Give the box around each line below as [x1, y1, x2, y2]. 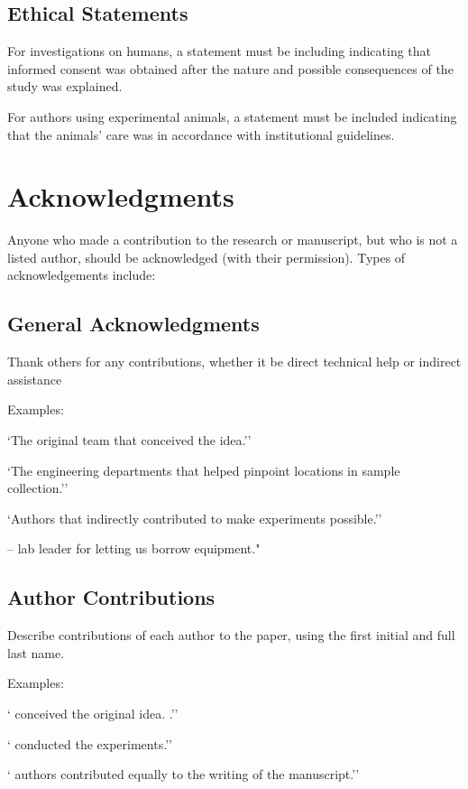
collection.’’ [7, 478, 69, 497]
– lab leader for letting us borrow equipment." [7, 539, 261, 558]
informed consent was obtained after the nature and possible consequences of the [7, 59, 454, 78]
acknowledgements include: [7, 265, 156, 284]
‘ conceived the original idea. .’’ [7, 704, 179, 723]
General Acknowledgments [7, 310, 260, 338]
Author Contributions [7, 583, 216, 611]
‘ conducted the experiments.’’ [7, 734, 172, 753]
